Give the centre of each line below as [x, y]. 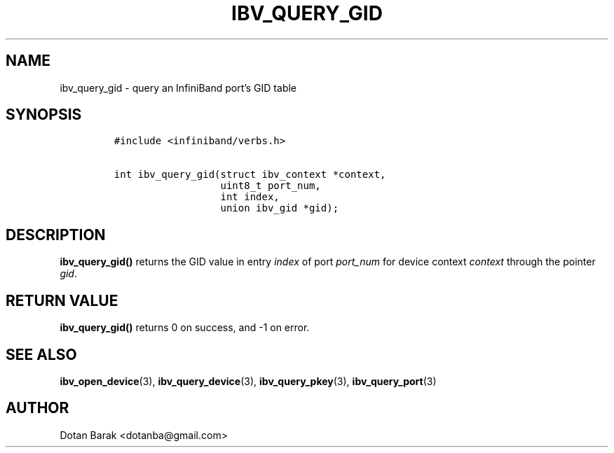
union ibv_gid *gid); [280, 208]
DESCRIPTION [56, 235]
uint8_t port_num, [271, 186]
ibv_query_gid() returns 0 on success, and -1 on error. [185, 328]
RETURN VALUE [62, 300]
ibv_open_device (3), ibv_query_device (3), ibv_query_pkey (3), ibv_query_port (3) [248, 381]
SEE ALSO [41, 354]
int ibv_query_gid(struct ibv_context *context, [250, 175]
